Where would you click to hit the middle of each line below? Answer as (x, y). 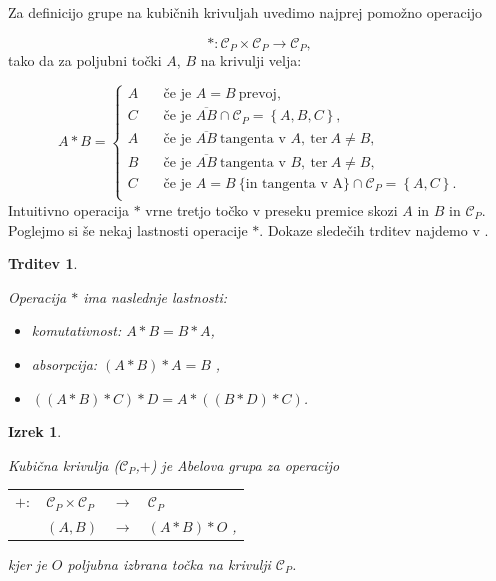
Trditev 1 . (43, 263)
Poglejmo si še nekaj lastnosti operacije (128, 229)
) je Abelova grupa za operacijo (245, 464)
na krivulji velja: (251, 60)
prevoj (257, 93)
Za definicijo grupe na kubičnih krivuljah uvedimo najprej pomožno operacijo (245, 12)
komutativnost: (76, 330)
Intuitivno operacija (69, 209)
